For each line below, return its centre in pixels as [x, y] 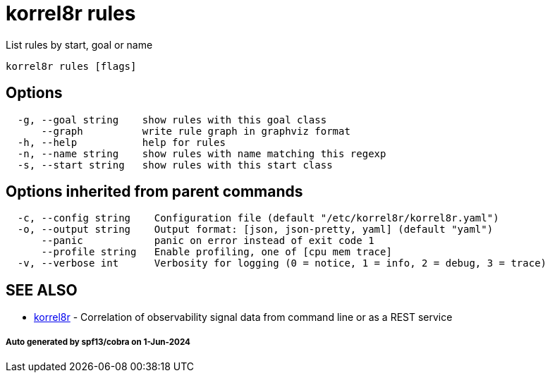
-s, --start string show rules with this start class [175, 165]
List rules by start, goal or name [79, 44]
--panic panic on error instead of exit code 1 [208, 241]
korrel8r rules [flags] [71, 66]
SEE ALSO [42, 290]
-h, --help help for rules [121, 142]
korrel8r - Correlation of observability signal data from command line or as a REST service [243, 317]
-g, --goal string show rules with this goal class [172, 120]
